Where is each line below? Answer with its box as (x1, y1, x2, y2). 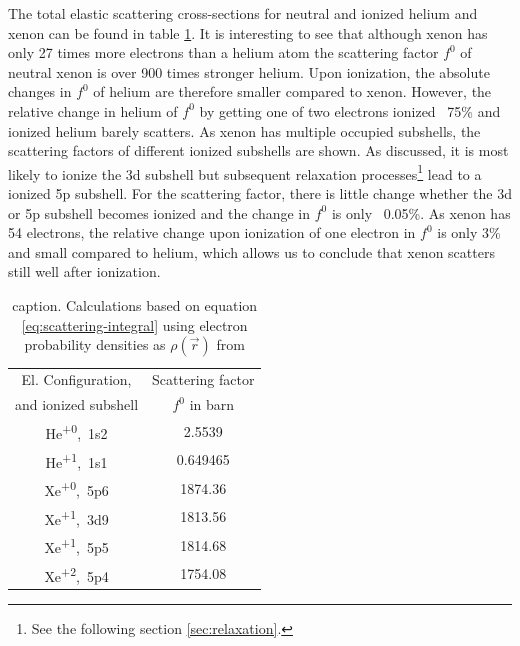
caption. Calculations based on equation (12, 294, 258, 315)
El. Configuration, (21, 369, 132, 390)
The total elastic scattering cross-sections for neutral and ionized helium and (8, 3, 478, 23)
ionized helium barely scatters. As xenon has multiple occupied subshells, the (8, 120, 481, 141)
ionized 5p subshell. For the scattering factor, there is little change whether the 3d (8, 183, 512, 203)
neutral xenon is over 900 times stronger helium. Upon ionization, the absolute (8, 61, 490, 82)
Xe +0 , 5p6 (44, 477, 109, 500)
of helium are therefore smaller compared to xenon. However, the (93, 81, 492, 102)
